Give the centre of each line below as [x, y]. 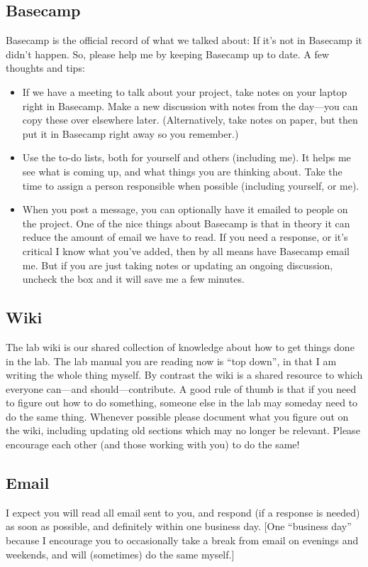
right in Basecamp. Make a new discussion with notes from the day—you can [190, 106]
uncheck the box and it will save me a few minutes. [133, 279]
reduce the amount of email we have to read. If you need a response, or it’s [185, 237]
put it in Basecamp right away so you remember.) [130, 133]
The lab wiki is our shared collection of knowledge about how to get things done [180, 346]
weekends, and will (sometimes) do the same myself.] [120, 554]
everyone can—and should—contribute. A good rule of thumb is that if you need [181, 388]
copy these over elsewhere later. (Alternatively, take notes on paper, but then [190, 120]
